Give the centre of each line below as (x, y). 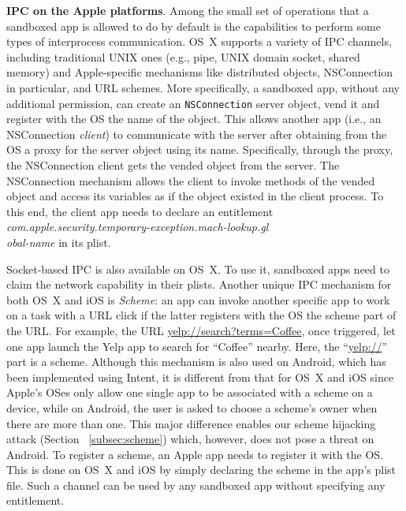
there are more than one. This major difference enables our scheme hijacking (191, 423)
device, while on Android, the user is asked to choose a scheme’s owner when (192, 407)
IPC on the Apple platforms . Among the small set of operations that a (188, 10)
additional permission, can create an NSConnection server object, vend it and (193, 103)
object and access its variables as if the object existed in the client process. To (195, 196)
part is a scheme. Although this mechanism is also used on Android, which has (196, 362)
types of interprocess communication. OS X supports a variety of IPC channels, (199, 41)
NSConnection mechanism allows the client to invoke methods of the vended (191, 180)
